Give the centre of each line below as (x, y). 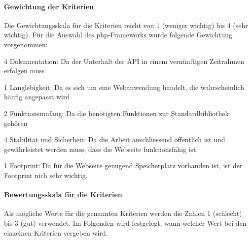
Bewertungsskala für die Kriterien (63, 195)
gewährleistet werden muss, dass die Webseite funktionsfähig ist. (101, 149)
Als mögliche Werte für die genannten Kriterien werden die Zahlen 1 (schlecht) (123, 213)
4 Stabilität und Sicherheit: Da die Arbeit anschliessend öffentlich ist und (115, 139)
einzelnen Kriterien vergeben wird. (56, 232)
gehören (16, 123)
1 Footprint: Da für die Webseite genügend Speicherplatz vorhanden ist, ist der (123, 166)
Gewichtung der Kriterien (49, 6)
